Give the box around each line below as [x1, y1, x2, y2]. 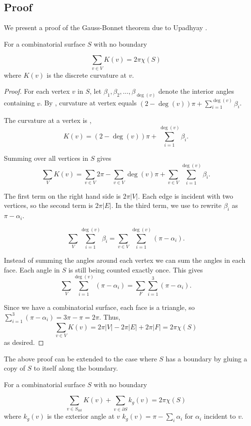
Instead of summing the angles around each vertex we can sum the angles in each [4, 255, 246, 265]
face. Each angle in [4, 264, 60, 274]
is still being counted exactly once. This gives [68, 264, 203, 274]
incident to [204, 411, 236, 421]
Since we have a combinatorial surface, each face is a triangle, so [4, 302, 195, 312]
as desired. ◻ [4, 337, 44, 347]
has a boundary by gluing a [165, 353, 247, 363]
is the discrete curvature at [47, 69, 127, 80]
